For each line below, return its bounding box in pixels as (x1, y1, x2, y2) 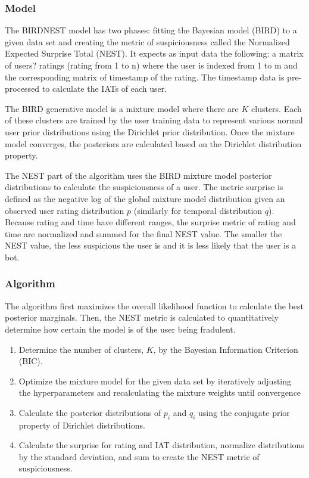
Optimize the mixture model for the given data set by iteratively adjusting (18, 374, 292, 387)
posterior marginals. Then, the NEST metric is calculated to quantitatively (5, 311, 279, 324)
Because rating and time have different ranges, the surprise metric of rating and (5, 216, 296, 228)
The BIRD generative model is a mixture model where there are (5, 102, 239, 114)
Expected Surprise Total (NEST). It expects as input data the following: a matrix (5, 47, 304, 60)
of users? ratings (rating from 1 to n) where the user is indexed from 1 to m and (5, 59, 298, 71)
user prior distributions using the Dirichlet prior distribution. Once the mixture (5, 125, 295, 138)
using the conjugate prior (198, 406, 290, 418)
